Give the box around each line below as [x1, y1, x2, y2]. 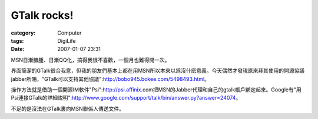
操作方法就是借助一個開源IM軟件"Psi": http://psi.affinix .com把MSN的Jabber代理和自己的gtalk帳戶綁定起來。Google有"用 [11, 86, 302, 93]
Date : [11, 46, 25, 53]
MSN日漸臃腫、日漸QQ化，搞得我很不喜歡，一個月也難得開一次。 [11, 56, 170, 63]
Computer [57, 29, 82, 36]
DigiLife [57, 37, 76, 44]
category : [11, 29, 36, 36]
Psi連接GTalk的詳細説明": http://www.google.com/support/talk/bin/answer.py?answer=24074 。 [11, 94, 241, 101]
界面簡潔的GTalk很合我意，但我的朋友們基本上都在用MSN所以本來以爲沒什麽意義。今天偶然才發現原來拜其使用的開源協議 [11, 67, 305, 74]
